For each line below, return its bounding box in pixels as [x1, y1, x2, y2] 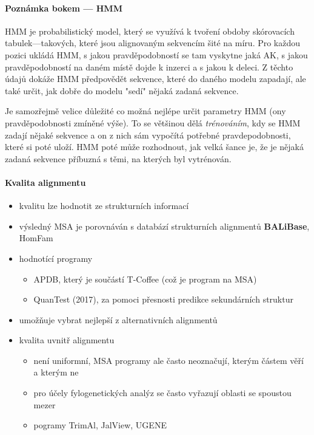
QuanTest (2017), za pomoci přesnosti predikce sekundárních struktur [33, 293, 293, 306]
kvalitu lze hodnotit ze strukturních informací [19, 199, 189, 212]
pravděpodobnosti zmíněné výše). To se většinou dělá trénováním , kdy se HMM [5, 116, 301, 129]
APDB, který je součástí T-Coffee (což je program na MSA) [33, 272, 257, 285]
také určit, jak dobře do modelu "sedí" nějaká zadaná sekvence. [5, 84, 239, 97]
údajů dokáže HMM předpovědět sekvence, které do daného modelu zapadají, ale [5, 72, 306, 85]
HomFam [19, 231, 53, 244]
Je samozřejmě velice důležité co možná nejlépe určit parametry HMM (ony [5, 104, 286, 117]
